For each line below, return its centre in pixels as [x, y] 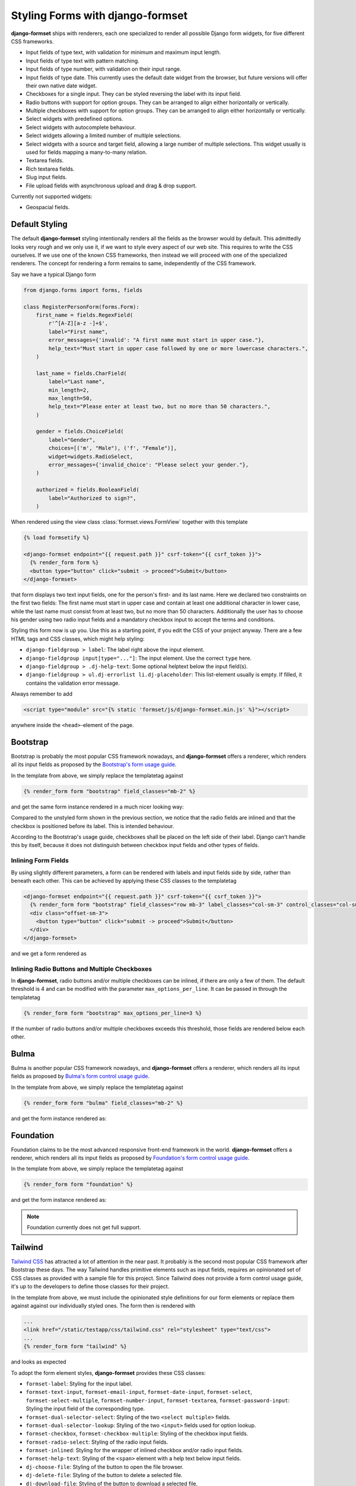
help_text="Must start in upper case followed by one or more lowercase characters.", [178, 348]
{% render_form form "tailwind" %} [75, 1347]
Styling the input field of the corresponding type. [85, 1409]
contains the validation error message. [73, 683]
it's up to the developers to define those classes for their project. [90, 1286]
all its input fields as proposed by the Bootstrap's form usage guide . [94, 764]
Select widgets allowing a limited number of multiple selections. [104, 136]
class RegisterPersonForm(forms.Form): [81, 307]
